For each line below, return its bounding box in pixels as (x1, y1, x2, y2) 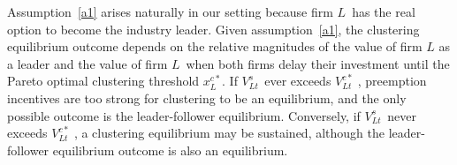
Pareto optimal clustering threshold (7, 71, 200, 90)
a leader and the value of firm (7, 54, 168, 72)
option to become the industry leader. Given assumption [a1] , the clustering (7, 19, 420, 38)
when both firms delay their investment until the (186, 54, 450, 72)
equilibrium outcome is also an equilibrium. (52, 140, 288, 159)
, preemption (357, 71, 427, 90)
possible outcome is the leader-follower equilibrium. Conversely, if (7, 106, 361, 124)
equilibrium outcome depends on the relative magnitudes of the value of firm (7, 37, 423, 56)
